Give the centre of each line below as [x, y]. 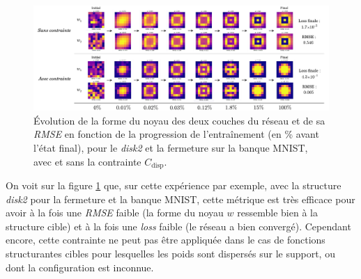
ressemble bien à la [277, 213]
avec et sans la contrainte [87, 161]
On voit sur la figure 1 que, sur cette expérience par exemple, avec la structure [174, 185]
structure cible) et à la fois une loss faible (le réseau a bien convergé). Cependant [178, 226]
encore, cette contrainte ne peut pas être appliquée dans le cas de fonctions [166, 240]
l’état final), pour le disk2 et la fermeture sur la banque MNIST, [171, 147]
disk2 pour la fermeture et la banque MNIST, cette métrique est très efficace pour [180, 199]
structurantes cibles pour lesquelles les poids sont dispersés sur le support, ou [170, 253]
